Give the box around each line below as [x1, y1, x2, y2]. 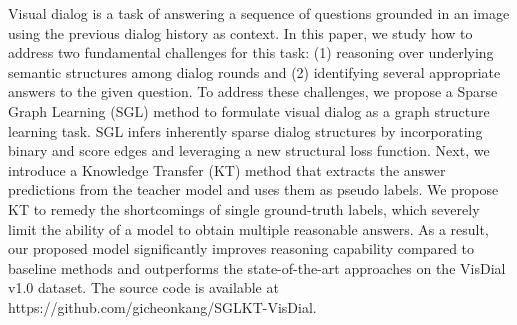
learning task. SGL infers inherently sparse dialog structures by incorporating [8, 120, 483, 141]
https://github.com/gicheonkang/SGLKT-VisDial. [8, 296, 317, 317]
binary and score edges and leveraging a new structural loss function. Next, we [8, 140, 490, 161]
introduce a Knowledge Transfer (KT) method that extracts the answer [8, 159, 446, 180]
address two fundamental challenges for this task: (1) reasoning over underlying [8, 42, 494, 63]
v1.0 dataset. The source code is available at [8, 277, 279, 298]
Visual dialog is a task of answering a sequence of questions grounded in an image [8, 3, 510, 23]
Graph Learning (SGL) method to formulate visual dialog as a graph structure [8, 100, 490, 121]
